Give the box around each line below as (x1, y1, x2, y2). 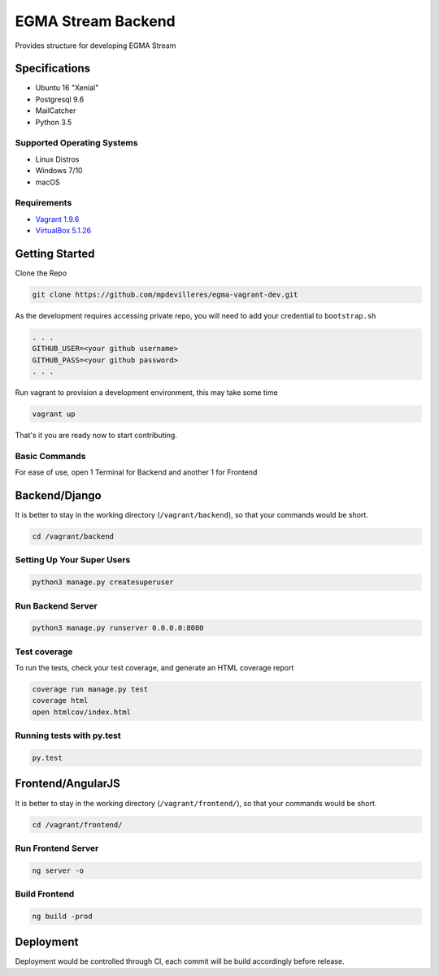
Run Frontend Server (15, 842, 99, 853)
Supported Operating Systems (15, 137, 138, 149)
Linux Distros (35, 154, 80, 164)
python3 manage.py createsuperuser (32, 578, 174, 587)
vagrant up (32, 410, 76, 419)
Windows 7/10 (35, 166, 83, 176)
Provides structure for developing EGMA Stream (15, 41, 176, 50)
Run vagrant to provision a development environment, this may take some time (15, 388, 278, 397)
